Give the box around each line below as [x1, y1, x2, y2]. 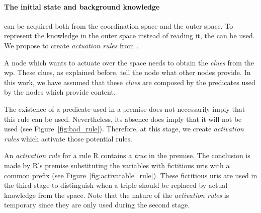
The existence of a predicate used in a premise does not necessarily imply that [4, 103, 245, 114]
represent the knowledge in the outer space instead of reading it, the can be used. [4, 30, 255, 41]
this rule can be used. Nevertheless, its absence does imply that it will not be [4, 113, 242, 124]
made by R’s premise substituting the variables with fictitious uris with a [4, 160, 230, 170]
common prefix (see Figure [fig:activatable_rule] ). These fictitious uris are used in [4, 170, 257, 180]
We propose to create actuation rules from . [4, 40, 139, 50]
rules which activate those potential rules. [4, 133, 132, 144]
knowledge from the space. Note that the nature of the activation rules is [4, 189, 229, 200]
